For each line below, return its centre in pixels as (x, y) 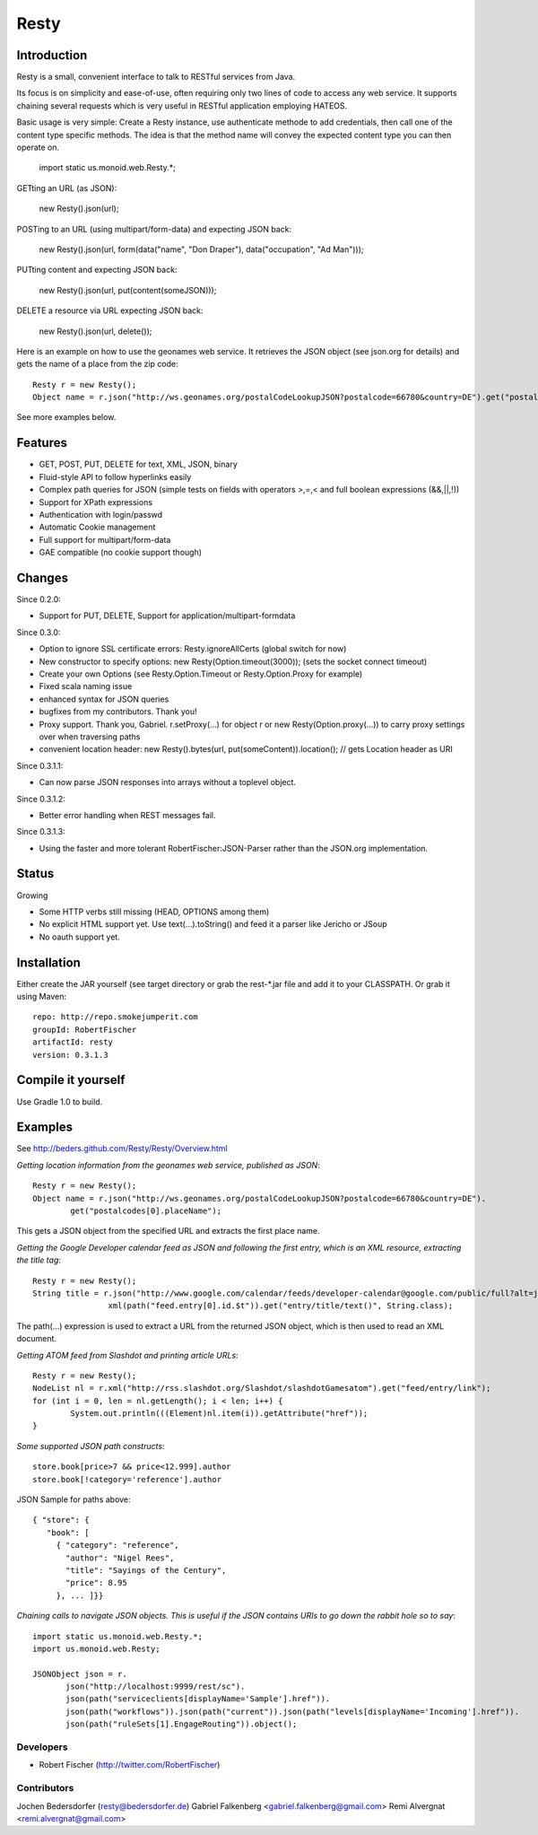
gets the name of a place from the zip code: (97, 364)
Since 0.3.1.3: (41, 832)
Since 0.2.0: (39, 599)
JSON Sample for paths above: (74, 1499)
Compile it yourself (71, 1080)
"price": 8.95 (96, 1583)
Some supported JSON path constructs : (91, 1446)
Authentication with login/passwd (101, 514)
